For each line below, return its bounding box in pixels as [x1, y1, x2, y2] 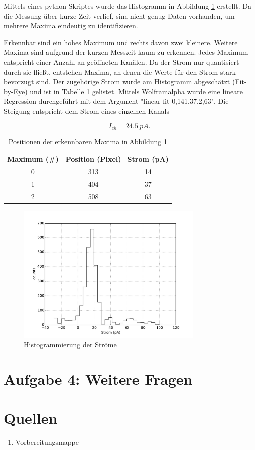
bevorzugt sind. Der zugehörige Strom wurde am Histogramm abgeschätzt [4, 76, 230, 87]
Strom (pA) [127, 153, 169, 164]
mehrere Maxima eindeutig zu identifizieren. [4, 20, 138, 31]
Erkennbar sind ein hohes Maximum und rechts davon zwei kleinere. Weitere [4, 37, 238, 47]
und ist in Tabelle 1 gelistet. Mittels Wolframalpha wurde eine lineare [30, 86, 243, 96]
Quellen [4, 408, 58, 428]
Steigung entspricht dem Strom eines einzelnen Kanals [4, 105, 170, 116]
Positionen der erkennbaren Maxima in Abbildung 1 [8, 136, 167, 146]
